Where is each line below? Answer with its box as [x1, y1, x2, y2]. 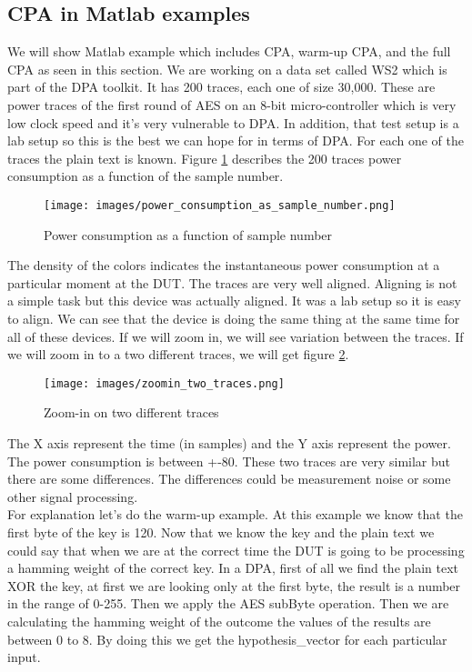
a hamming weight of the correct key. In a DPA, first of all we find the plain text [7, 558, 459, 577]
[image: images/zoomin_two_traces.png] [44, 376, 285, 390]
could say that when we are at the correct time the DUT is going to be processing [7, 540, 465, 559]
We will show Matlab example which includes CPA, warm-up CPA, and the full [7, 42, 451, 61]
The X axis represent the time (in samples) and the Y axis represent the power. [7, 434, 451, 453]
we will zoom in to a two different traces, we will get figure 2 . [7, 345, 349, 364]
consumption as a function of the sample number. [7, 166, 284, 186]
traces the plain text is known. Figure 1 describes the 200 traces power [7, 148, 402, 167]
